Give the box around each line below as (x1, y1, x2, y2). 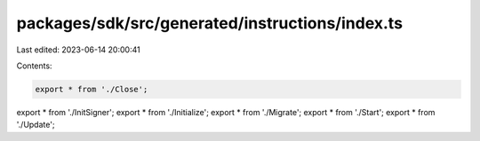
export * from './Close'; (35, 84, 148, 94)
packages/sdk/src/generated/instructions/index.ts (16, 13, 404, 33)
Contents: (16, 60, 52, 71)
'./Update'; (16, 120, 55, 130)
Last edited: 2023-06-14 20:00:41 (16, 44, 141, 55)
